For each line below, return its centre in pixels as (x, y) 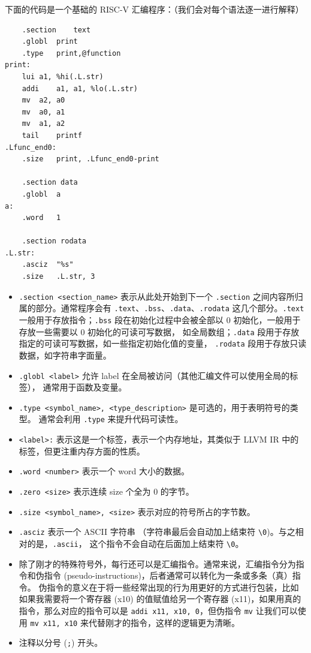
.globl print (50, 42)
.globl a (41, 194)
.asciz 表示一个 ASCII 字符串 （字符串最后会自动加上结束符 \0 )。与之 (157, 532)
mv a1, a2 (43, 124)
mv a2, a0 (43, 100)
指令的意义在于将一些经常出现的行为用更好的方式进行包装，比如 (173, 587)
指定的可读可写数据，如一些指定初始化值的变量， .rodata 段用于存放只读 (163, 343)
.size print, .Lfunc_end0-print (90, 159)
